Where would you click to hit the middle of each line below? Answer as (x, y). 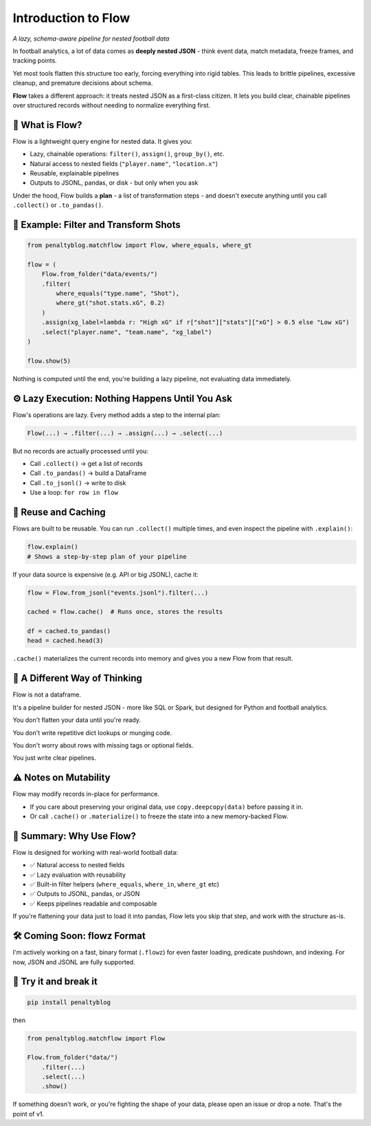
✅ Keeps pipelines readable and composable (93, 903)
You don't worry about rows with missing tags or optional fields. (103, 745)
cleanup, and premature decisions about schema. (83, 83)
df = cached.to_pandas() (69, 631)
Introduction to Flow (71, 18)
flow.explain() (53, 547)
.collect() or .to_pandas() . (58, 205)
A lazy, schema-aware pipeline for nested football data (91, 39)
